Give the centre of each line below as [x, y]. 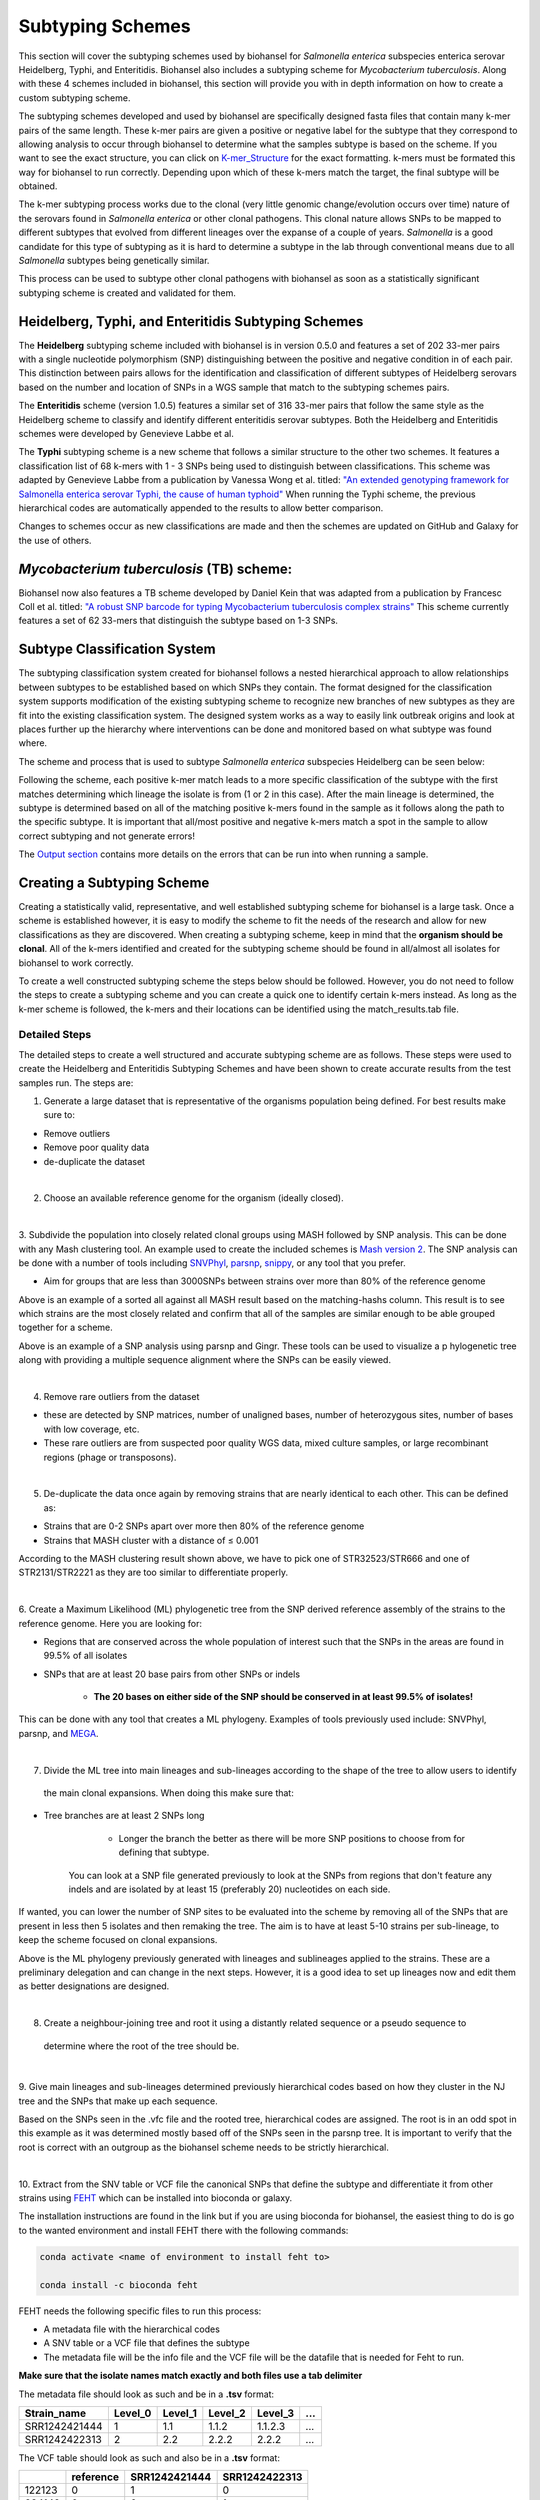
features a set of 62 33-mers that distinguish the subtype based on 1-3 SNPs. [178, 621]
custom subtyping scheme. [74, 97]
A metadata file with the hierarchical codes [131, 2329]
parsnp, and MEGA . [58, 1733]
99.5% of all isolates [85, 1656]
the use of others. [55, 540]
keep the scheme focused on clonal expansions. [118, 1940]
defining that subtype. [164, 1852]
